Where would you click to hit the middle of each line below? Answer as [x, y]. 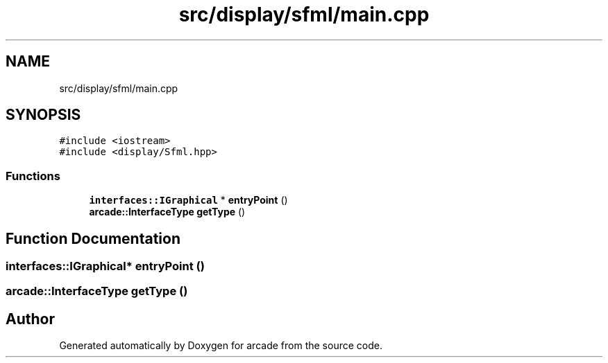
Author [30, 319]
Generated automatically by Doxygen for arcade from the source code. [221, 346]
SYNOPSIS [43, 115]
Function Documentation [93, 238]
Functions [33, 176]
